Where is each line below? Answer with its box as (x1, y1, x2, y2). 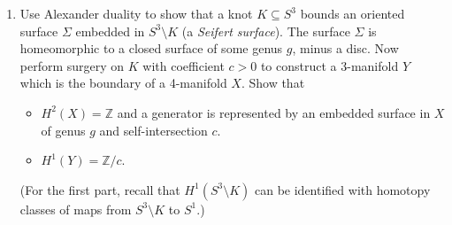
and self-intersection (99, 120, 208, 139)
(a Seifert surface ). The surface (181, 21, 350, 40)
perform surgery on (19, 56, 125, 74)
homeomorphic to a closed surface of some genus (19, 39, 283, 58)
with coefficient (142, 56, 225, 74)
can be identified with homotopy (254, 180, 431, 198)
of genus (41, 120, 86, 139)
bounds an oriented (300, 4, 405, 22)
